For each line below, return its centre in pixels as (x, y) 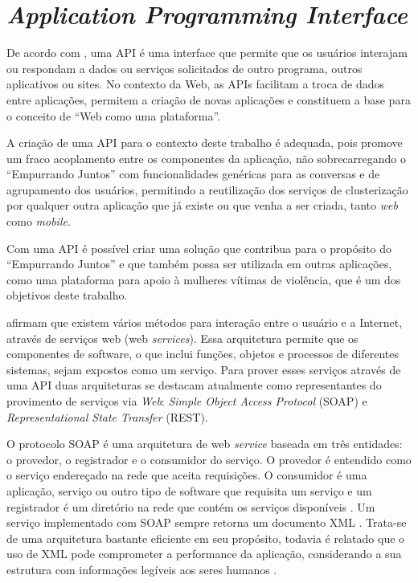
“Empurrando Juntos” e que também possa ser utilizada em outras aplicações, (199, 264)
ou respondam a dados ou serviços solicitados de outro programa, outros (184, 68)
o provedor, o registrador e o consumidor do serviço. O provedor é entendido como (209, 459)
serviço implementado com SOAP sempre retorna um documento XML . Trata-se (207, 522)
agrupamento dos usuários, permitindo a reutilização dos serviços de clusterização (207, 189)
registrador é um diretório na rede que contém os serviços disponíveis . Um (191, 506)
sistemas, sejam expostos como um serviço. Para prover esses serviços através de (204, 369)
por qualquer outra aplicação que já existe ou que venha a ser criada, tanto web (202, 205)
